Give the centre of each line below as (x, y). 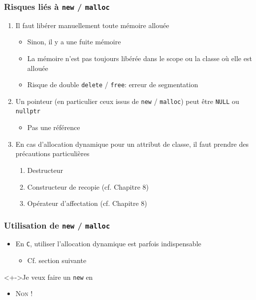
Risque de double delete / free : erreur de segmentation (113, 84)
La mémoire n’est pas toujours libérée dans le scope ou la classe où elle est (140, 58)
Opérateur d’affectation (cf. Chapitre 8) (87, 203)
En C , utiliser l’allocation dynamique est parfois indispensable (108, 244)
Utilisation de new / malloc (57, 225)
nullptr (28, 112)
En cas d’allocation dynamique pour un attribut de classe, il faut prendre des (132, 144)
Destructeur (45, 170)
